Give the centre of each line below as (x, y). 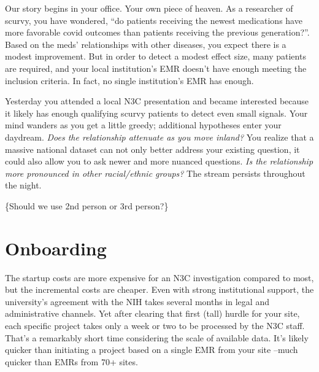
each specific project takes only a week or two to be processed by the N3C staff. (155, 325)
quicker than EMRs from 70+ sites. (71, 361)
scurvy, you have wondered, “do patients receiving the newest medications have (154, 20)
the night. (23, 185)
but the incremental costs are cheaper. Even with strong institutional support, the (159, 289)
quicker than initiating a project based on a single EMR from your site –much (152, 350)
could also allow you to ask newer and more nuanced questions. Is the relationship (159, 161)
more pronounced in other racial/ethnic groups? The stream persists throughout (155, 173)
